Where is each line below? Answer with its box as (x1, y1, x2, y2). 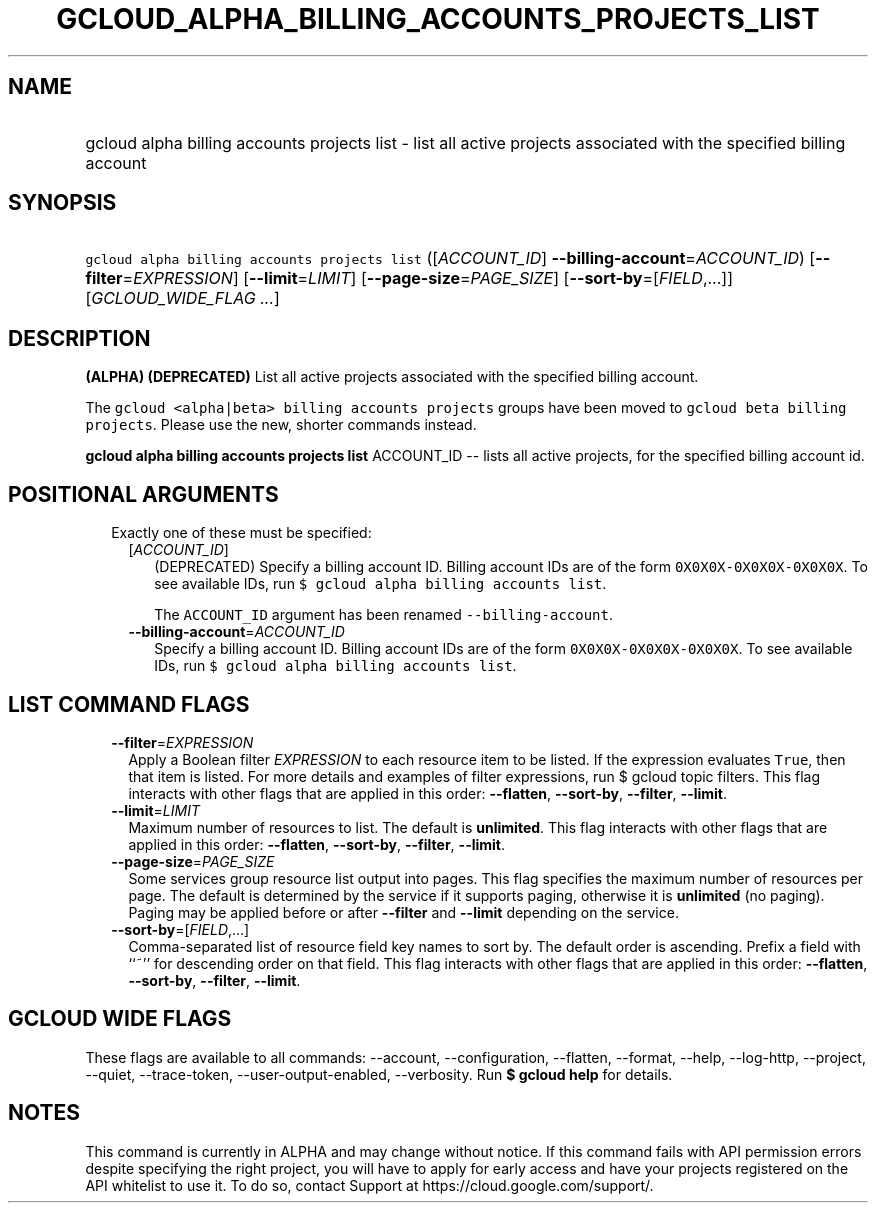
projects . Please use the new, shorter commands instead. (85, 416, 477, 434)
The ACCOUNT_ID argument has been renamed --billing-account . (154, 606, 614, 624)
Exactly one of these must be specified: (111, 524, 372, 542)
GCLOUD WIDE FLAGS (8, 1006, 232, 1032)
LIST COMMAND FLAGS (8, 691, 250, 717)
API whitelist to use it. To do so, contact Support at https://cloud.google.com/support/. (85, 1176, 654, 1194)
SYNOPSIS (8, 190, 117, 216)
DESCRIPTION (8, 325, 151, 351)
